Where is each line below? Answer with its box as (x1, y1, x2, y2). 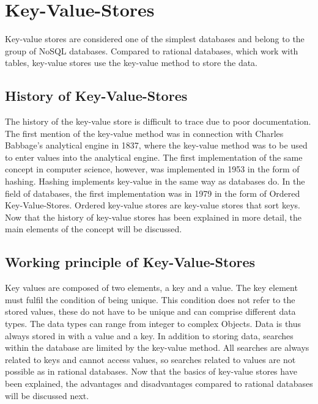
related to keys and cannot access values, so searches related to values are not (5, 353, 296, 365)
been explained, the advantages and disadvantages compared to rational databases (5, 377, 313, 389)
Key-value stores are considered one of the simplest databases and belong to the (5, 32, 305, 45)
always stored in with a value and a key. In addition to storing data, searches (5, 329, 294, 342)
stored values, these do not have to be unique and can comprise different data (5, 305, 296, 318)
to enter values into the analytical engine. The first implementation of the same (5, 150, 303, 163)
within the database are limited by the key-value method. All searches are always (5, 341, 309, 354)
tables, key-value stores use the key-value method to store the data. (5, 56, 258, 69)
